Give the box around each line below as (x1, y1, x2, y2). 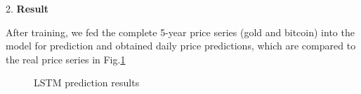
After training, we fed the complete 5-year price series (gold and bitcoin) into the (6, 24, 355, 39)
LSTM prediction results (34, 75, 140, 90)
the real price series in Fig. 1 (6, 52, 126, 66)
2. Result (6, 1, 49, 15)
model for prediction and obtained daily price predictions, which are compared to (6, 38, 356, 53)
